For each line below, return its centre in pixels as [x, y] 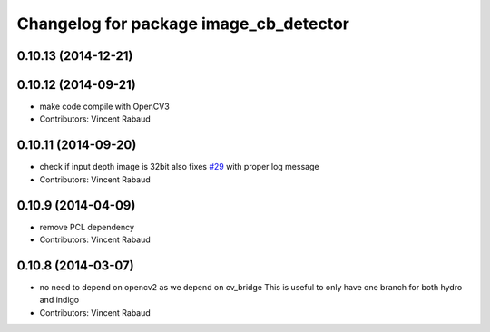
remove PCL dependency [87, 227]
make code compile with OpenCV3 [104, 107]
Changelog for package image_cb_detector [183, 24]
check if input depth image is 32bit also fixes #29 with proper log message [179, 167]
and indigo [59, 300]
